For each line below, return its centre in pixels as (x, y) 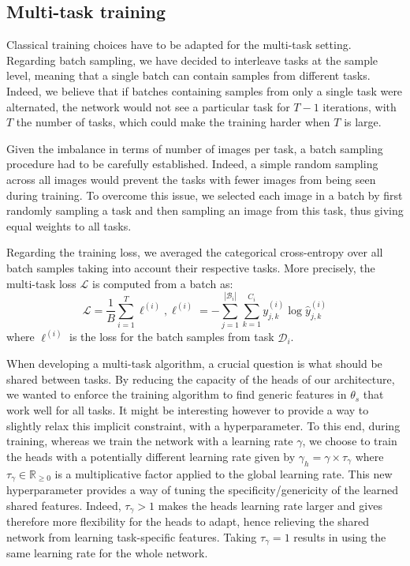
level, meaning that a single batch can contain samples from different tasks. (188, 75)
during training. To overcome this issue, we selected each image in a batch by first (205, 195)
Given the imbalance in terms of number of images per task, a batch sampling (195, 148)
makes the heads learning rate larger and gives (270, 505)
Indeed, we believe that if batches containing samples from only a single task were (205, 90)
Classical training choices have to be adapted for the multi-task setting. (179, 45)
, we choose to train (350, 441)
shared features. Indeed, (64, 505)
